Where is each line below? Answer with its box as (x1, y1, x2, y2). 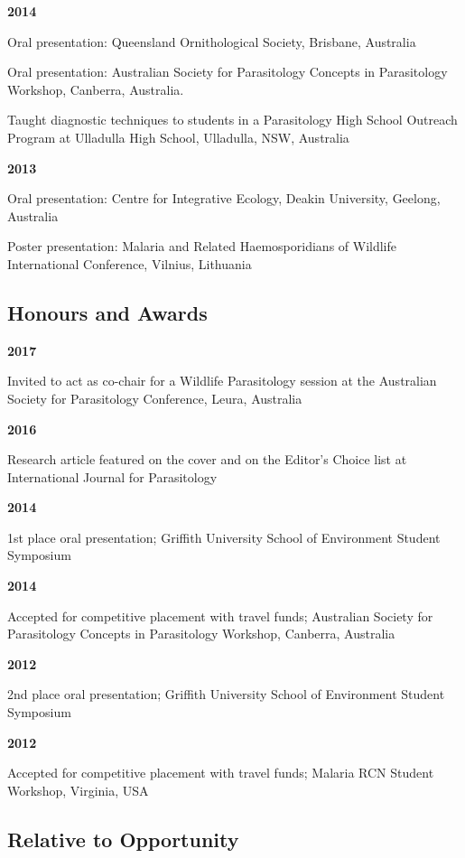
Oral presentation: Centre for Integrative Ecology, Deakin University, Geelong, (7, 189, 441, 208)
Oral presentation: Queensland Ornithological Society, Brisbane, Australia (7, 32, 416, 51)
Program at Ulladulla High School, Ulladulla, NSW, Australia (7, 127, 349, 146)
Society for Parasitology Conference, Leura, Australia (7, 388, 302, 407)
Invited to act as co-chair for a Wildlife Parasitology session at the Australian (7, 371, 437, 390)
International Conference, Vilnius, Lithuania (7, 254, 252, 273)
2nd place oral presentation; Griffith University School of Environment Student (7, 685, 445, 704)
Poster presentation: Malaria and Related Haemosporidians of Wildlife (7, 237, 397, 256)
